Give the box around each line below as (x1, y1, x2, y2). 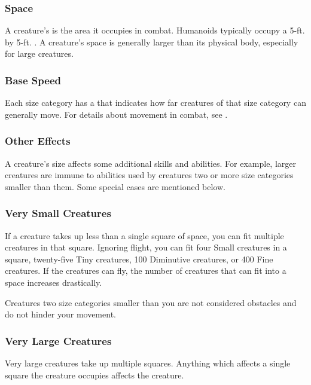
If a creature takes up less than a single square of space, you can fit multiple (5, 229, 284, 242)
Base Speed (5, 72, 61, 87)
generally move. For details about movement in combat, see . (5, 108, 228, 120)
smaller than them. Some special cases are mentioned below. (5, 180, 225, 192)
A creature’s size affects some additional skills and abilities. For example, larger (5, 157, 297, 169)
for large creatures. (5, 47, 74, 60)
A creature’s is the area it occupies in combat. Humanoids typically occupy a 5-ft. (5, 24, 305, 36)
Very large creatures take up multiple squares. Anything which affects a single (5, 357, 291, 369)
